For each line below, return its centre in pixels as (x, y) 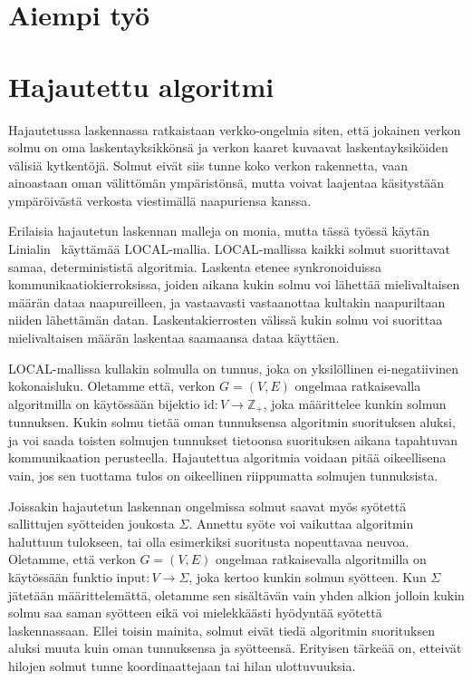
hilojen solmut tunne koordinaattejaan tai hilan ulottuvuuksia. (182, 665)
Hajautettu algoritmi (141, 86)
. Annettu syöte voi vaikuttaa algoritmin (301, 524)
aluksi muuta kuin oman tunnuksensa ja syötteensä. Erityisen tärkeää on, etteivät (235, 648)
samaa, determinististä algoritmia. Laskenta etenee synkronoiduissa (195, 266)
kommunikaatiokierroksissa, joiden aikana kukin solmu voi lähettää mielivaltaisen (234, 284)
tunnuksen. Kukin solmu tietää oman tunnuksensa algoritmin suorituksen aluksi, (232, 422)
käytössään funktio (60, 577)
